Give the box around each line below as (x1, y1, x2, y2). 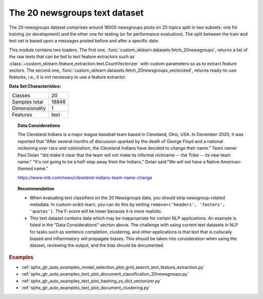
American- (220, 159, 242, 165)
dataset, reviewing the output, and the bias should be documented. (30, 242, 165, 248)
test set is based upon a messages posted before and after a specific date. (9, 38, 159, 44)
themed (18, 166, 34, 172)
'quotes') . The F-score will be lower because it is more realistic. (30, 208, 163, 214)
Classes (12, 92, 30, 99)
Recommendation (18, 186, 55, 192)
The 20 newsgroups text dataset (9, 7, 144, 18)
